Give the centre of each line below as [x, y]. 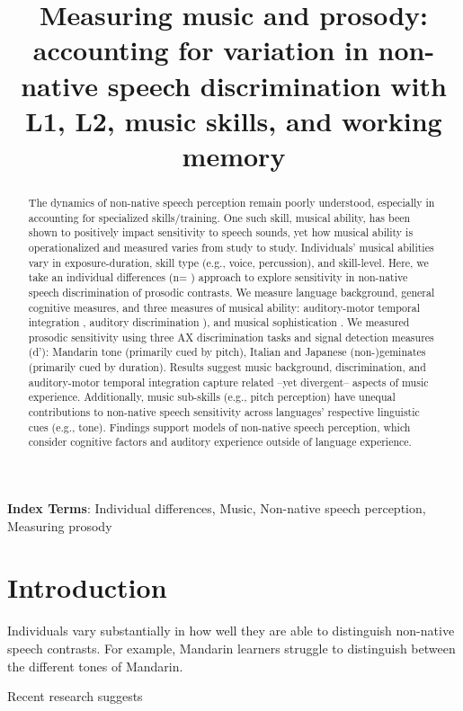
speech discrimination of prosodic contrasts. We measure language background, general [231, 292]
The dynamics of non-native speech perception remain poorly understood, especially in [231, 202]
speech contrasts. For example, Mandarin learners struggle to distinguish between [231, 648]
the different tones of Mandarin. [95, 666]
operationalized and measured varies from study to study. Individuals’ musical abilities [231, 247]
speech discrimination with [277, 85]
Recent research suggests [75, 696]
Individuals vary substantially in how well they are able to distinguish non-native [231, 631]
